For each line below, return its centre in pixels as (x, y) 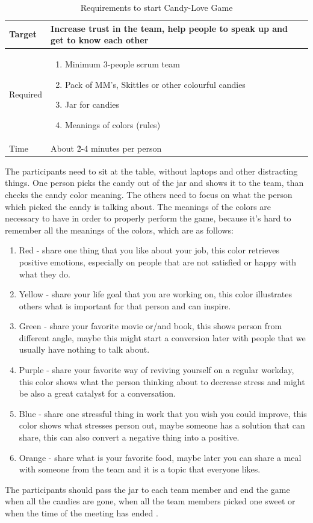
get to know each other (100, 40)
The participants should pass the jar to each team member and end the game (147, 489)
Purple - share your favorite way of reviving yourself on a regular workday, (156, 370)
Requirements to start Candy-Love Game (156, 7)
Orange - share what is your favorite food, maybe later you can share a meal (160, 457)
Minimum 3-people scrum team (122, 64)
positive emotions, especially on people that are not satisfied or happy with (157, 261)
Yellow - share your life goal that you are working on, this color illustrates (156, 294)
